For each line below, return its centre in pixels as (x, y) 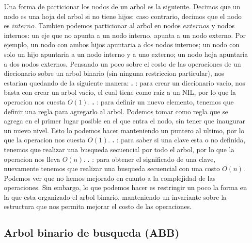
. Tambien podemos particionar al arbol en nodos (107, 26)
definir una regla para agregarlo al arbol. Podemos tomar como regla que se (116, 111)
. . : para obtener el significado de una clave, (150, 159)
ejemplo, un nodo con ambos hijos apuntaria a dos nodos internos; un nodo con (122, 44)
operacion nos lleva (32, 159)
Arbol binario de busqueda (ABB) (92, 233)
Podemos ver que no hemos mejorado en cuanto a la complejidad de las (110, 178)
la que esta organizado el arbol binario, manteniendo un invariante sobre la (115, 197)
